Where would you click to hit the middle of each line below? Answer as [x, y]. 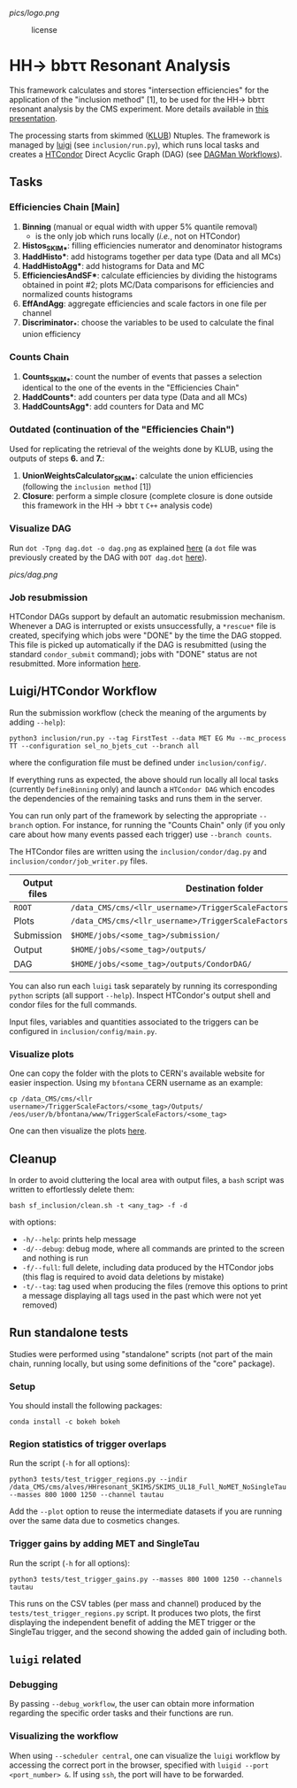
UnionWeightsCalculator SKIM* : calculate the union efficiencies [137, 476]
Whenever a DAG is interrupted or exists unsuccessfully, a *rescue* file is [143, 626]
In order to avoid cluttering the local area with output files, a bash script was [147, 1179]
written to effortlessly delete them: [72, 1189]
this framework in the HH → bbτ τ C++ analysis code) [118, 506]
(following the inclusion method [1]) [87, 487]
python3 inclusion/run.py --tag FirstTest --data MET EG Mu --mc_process [148, 738]
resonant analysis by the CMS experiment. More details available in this [139, 109]
